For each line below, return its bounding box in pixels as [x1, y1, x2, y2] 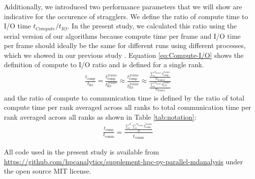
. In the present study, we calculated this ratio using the [67, 21, 237, 31]
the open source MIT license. [4, 166, 92, 176]
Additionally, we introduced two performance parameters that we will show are [4, 1, 242, 11]
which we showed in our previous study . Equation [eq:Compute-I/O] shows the [4, 50, 244, 60]
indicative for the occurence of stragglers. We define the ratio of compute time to [4, 11, 248, 21]
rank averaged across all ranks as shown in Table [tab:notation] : [4, 111, 196, 122]
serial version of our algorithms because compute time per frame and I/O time [4, 30, 241, 41]
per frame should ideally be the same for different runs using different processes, [4, 40, 246, 51]
